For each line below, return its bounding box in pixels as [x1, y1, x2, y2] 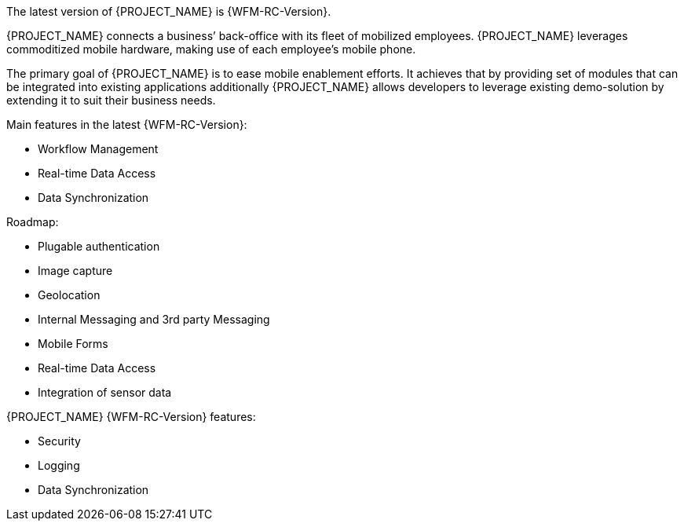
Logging [38, 459, 80, 472]
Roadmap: [6, 215, 59, 229]
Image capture [38, 264, 113, 277]
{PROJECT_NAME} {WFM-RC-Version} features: [6, 410, 256, 423]
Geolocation [38, 288, 101, 302]
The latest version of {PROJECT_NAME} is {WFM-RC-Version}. [6, 5, 331, 18]
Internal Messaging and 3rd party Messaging [38, 313, 270, 326]
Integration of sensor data [38, 386, 172, 399]
